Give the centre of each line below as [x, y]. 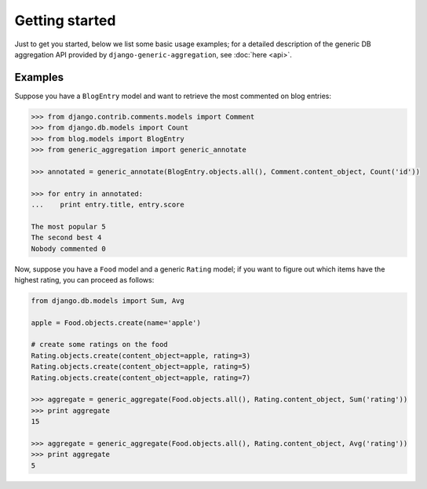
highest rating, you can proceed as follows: [84, 279]
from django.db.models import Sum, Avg [108, 301]
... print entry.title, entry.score [108, 204]
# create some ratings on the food [99, 345]
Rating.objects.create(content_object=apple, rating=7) [141, 378]
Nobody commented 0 [68, 248]
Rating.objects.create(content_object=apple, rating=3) [141, 356]
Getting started [65, 20]
